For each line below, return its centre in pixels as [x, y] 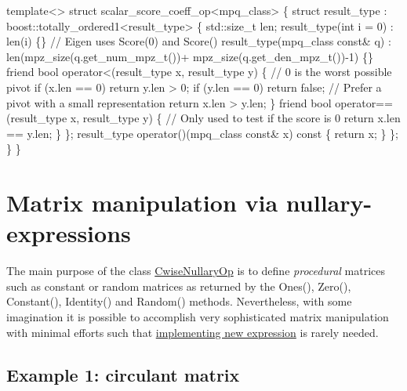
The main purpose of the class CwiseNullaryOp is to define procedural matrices [196, 271]
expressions [69, 233]
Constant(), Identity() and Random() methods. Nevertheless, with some [179, 301]
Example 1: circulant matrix [123, 374]
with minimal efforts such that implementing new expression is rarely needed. [193, 332]
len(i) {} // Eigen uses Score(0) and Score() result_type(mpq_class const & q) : [199, 41]
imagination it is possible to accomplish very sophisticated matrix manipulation [198, 317]
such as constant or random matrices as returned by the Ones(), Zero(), [179, 286]
